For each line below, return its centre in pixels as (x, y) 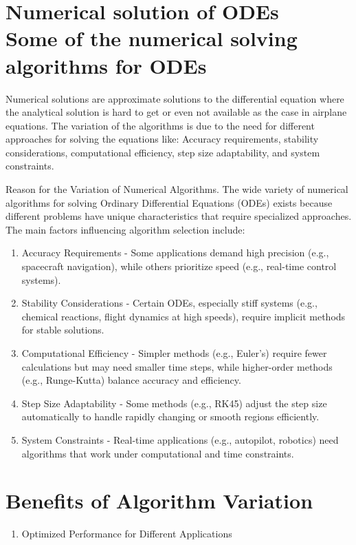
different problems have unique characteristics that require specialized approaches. (179, 216)
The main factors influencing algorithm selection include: (125, 229)
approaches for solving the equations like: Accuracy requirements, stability (162, 139)
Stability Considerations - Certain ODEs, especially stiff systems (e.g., (169, 303)
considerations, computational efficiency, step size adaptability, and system (163, 152)
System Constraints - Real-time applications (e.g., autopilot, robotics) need (180, 439)
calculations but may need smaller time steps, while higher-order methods (177, 366)
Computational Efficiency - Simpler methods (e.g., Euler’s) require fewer (174, 353)
